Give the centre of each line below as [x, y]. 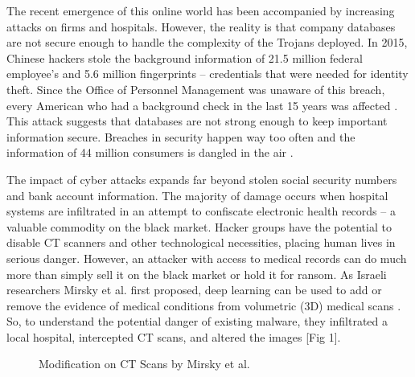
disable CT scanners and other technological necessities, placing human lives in [201, 242]
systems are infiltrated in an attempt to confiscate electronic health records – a [201, 211]
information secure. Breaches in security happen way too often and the [181, 136]
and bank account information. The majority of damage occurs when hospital [197, 195]
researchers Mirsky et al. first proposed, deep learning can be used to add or [194, 290]
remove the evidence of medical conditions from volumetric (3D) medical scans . [204, 305]
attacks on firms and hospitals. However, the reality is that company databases [201, 26]
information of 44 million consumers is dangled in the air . [150, 152]
